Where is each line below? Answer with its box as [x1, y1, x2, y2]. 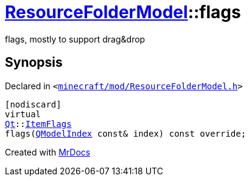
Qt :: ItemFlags [5, 118, 72, 129]
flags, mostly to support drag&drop [5, 33, 146, 44]
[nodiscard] [5, 99, 61, 109]
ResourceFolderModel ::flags [5, 2, 241, 22]
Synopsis [5, 55, 63, 70]
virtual [5, 109, 41, 119]
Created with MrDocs [5, 146, 91, 157]
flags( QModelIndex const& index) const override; [5, 128, 247, 138]
